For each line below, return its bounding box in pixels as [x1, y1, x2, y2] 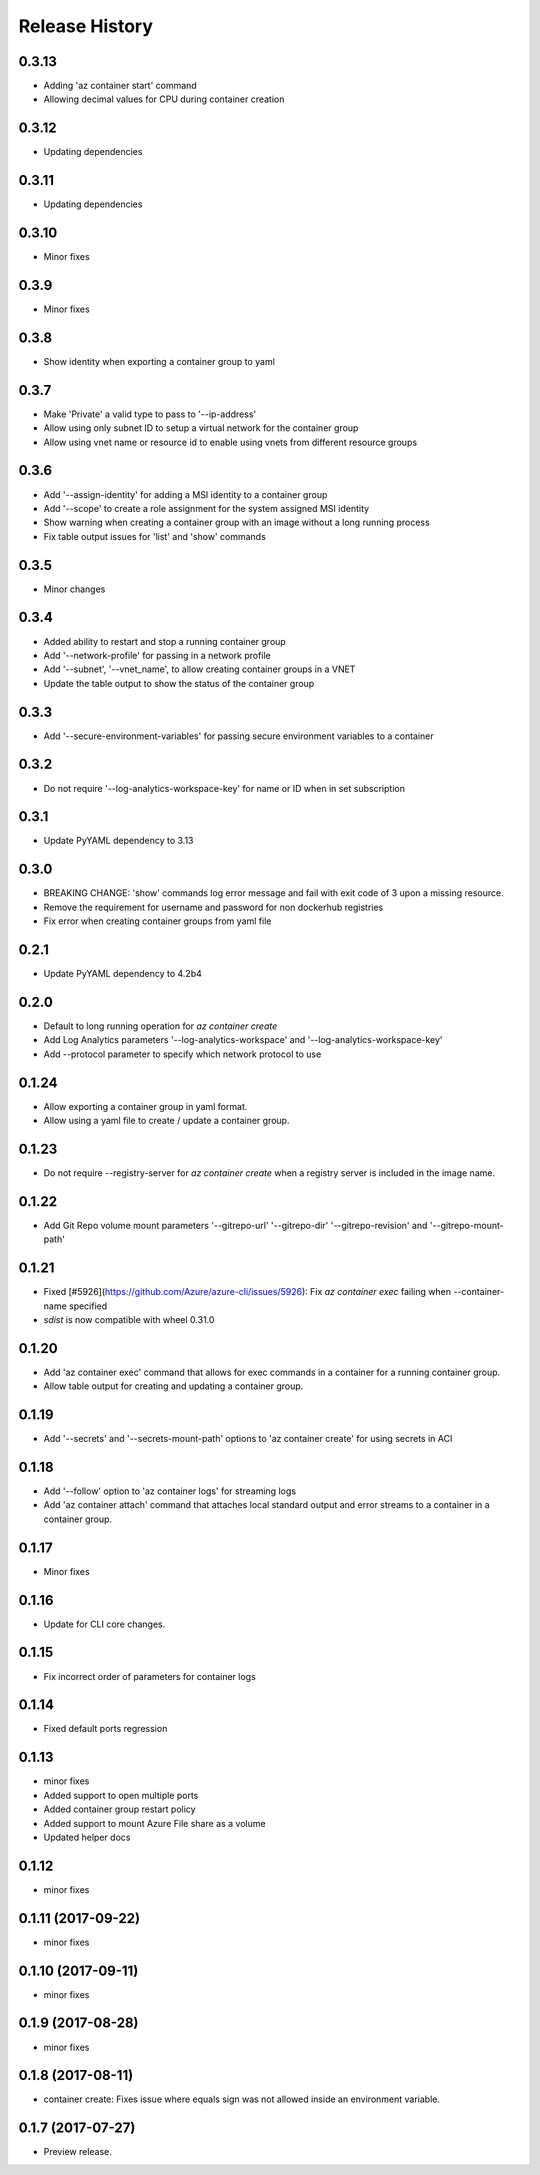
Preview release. [43, 2146, 112, 2158]
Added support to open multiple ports [43, 1789, 199, 1801]
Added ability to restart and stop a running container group [43, 635, 287, 647]
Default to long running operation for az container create [43, 1020, 278, 1032]
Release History [18, 15, 154, 37]
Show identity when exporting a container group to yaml [43, 355, 275, 367]
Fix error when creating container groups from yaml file [43, 915, 272, 927]
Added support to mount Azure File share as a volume [43, 1817, 266, 1829]
